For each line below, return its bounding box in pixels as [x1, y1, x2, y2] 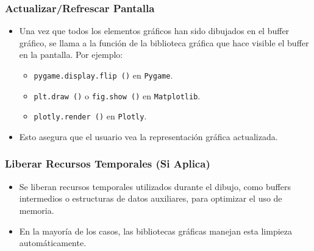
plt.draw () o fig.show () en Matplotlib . [34, 89, 201, 102]
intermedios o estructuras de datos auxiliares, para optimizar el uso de [19, 192, 282, 205]
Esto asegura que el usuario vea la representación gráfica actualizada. [19, 130, 278, 143]
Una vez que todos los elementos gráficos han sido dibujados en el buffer [19, 24, 290, 37]
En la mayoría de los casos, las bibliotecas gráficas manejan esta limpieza [19, 224, 292, 237]
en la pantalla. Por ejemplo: [19, 48, 123, 61]
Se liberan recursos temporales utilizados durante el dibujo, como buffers [19, 180, 291, 193]
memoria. [19, 203, 54, 216]
